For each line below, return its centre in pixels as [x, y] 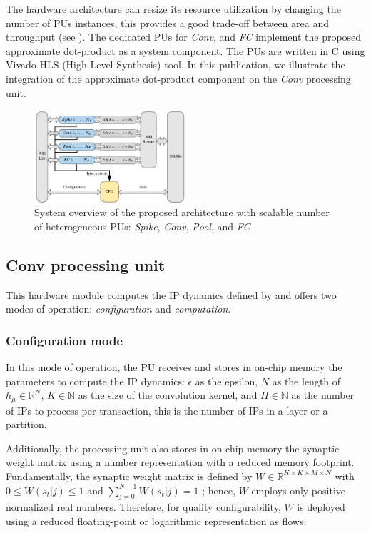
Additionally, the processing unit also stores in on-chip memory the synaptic [173, 448]
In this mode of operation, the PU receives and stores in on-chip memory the [174, 366]
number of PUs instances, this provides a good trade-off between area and [167, 22]
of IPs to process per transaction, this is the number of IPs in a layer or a [167, 410]
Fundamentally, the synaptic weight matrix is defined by [129, 476]
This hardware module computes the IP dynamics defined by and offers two [171, 294]
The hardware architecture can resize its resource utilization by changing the [173, 9]
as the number [323, 395]
